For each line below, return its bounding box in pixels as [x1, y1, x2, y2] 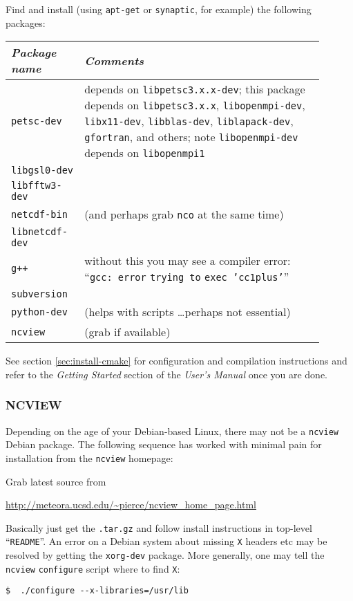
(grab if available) [84, 324, 171, 340]
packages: [6, 15, 46, 30]
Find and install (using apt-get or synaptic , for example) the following [6, 2, 312, 16]
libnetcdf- [11, 226, 68, 238]
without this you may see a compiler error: [84, 252, 291, 269]
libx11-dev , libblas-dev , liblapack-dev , [84, 113, 294, 129]
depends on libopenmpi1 [84, 145, 205, 161]
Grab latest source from [6, 474, 106, 488]
